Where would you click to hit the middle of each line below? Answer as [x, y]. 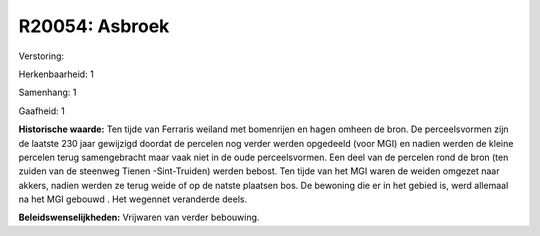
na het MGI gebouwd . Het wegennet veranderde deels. [133, 199]
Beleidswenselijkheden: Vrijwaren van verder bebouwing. [139, 217]
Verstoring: [41, 56]
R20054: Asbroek [94, 26]
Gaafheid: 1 [41, 111]
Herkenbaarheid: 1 [56, 74]
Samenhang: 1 [47, 92]
